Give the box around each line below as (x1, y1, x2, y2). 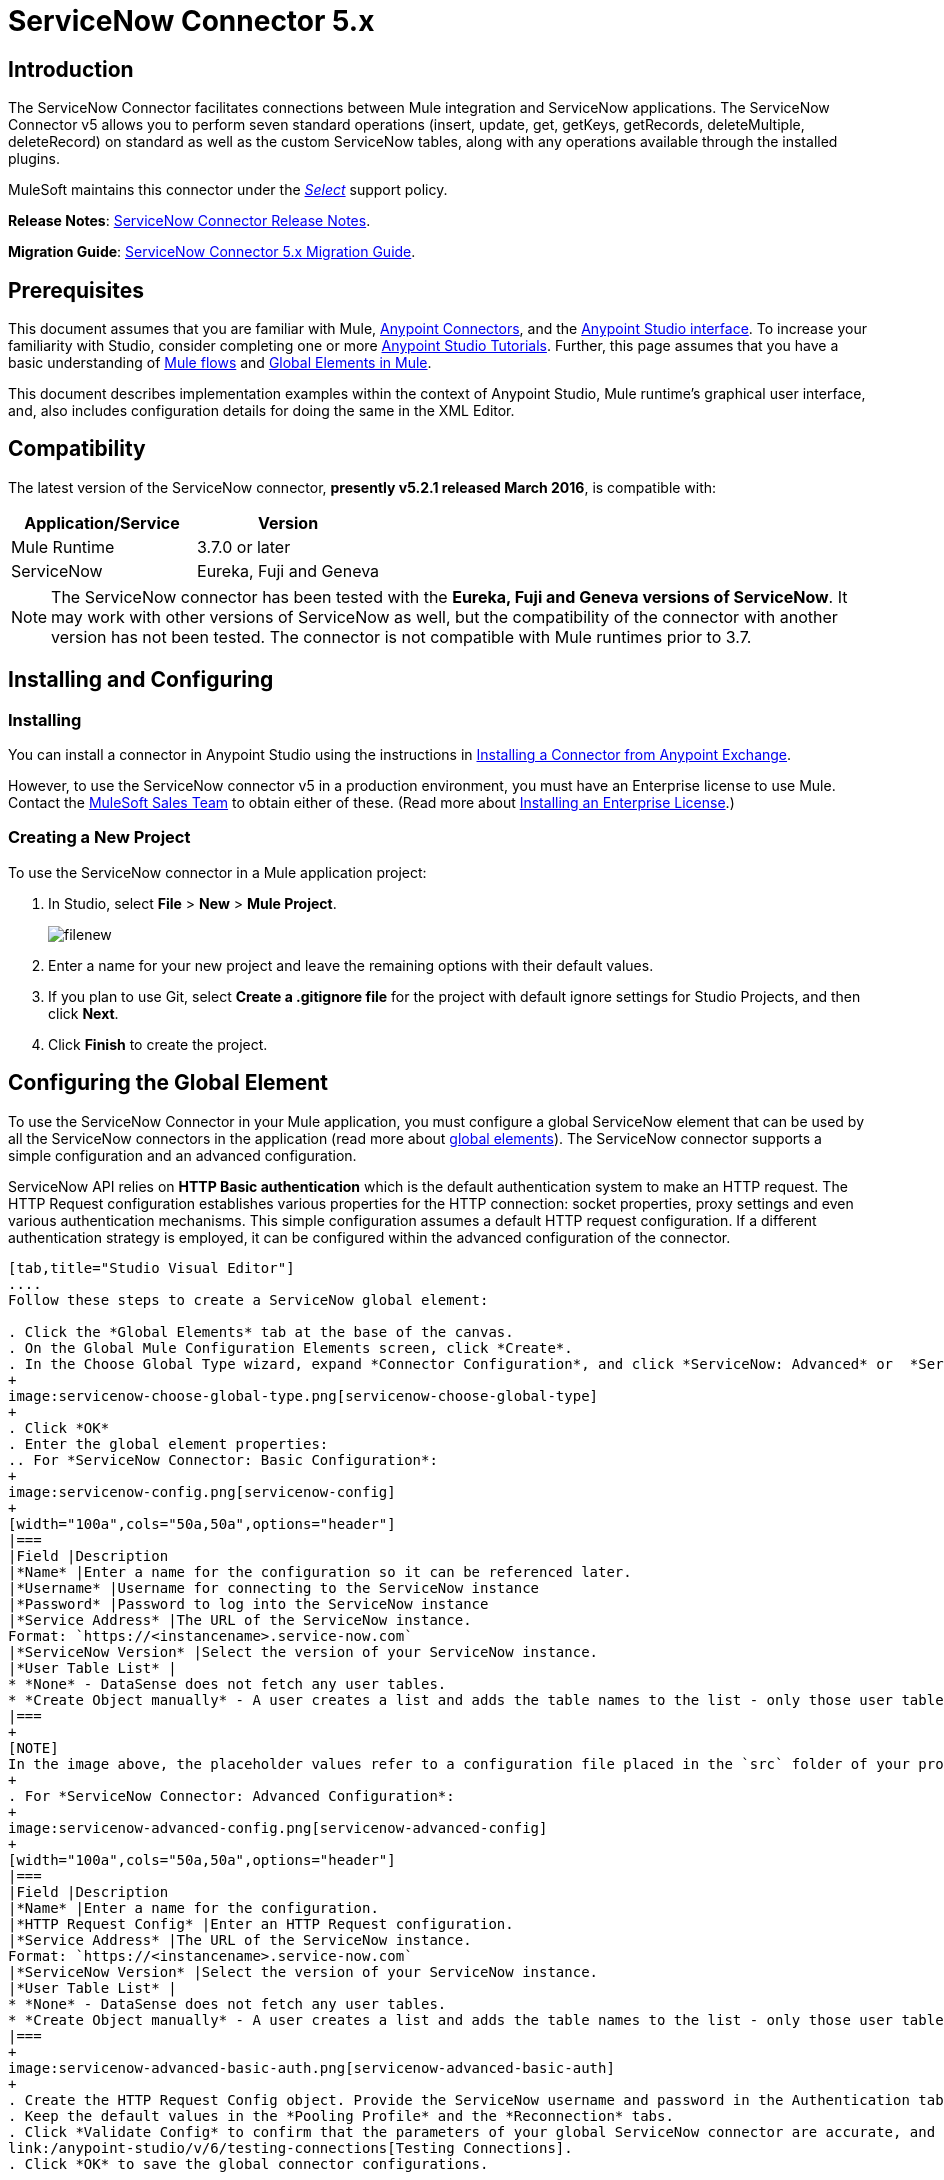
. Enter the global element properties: (8, 1435, 329, 1452)
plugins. (8, 150, 60, 168)
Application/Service (24, 512, 180, 533)
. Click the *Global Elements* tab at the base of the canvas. (8, 1323, 514, 1340)
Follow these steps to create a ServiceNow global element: (8, 1291, 489, 1308)
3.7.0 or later (197, 536, 291, 557)
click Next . (48, 1004, 119, 1022)
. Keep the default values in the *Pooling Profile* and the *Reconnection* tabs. (8, 2107, 674, 2124)
